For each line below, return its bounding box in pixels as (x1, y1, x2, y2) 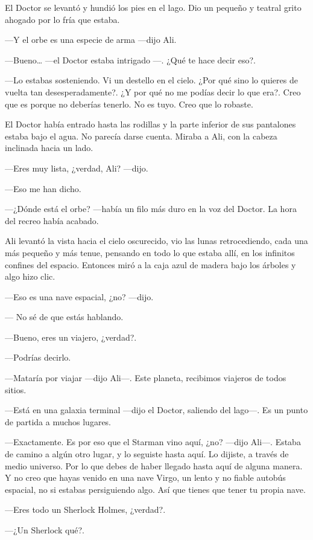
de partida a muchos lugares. (5, 415, 112, 428)
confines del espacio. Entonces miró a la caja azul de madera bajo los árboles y (5, 258, 296, 271)
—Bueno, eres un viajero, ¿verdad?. (5, 330, 137, 343)
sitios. (5, 383, 27, 396)
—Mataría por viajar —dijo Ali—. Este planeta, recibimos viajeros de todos (5, 371, 286, 384)
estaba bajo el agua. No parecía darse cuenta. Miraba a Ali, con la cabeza (5, 129, 277, 142)
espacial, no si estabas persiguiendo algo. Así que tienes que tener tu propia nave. (5, 483, 306, 495)
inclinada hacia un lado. (5, 141, 93, 154)
